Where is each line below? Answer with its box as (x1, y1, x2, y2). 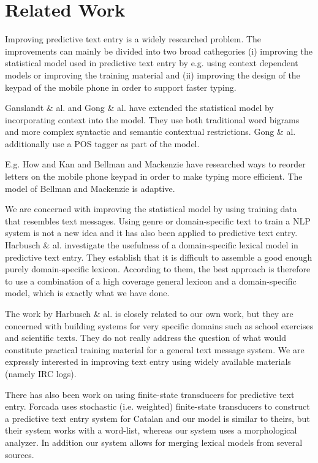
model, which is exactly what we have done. (5, 286, 170, 299)
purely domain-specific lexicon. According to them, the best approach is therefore (5, 262, 311, 275)
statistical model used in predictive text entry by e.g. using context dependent (5, 56, 298, 69)
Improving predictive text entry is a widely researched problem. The (5, 33, 262, 45)
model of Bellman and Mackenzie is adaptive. (5, 182, 175, 194)
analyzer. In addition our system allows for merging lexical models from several (5, 435, 303, 448)
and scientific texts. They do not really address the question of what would (5, 331, 286, 344)
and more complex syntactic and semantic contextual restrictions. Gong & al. (5, 125, 296, 138)
